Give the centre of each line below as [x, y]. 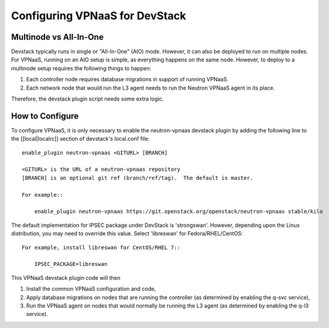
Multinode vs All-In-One [57, 37]
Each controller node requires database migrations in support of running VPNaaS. [127, 79]
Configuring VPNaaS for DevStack [99, 16]
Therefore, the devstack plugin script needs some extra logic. [88, 99]
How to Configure [45, 116]
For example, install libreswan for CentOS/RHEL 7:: [101, 247]
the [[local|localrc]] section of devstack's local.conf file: [80, 139]
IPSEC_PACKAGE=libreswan [71, 264]
